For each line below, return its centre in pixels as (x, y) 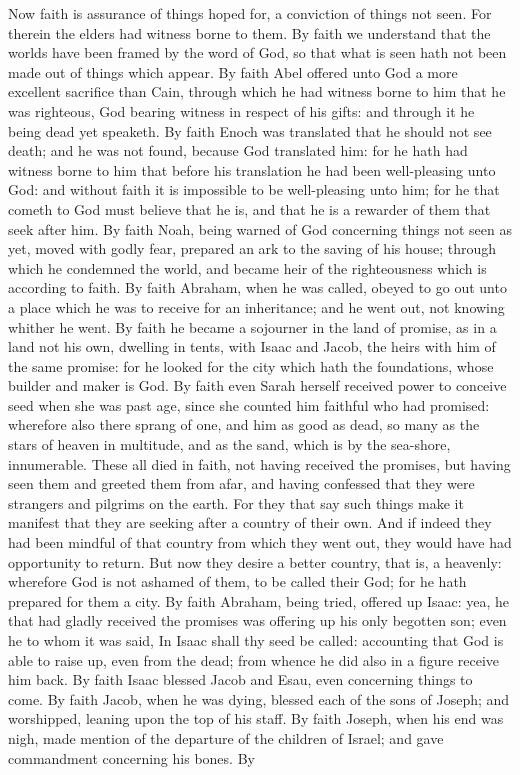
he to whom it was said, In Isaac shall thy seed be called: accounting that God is (256, 640)
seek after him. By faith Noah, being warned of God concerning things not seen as (260, 228)
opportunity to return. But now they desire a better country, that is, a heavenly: (255, 561)
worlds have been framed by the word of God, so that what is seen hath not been (257, 52)
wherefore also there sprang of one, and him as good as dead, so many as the (244, 424)
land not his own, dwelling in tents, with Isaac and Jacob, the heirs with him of (252, 346)
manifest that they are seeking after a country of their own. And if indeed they (250, 522)
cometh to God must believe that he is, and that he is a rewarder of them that (249, 208)
